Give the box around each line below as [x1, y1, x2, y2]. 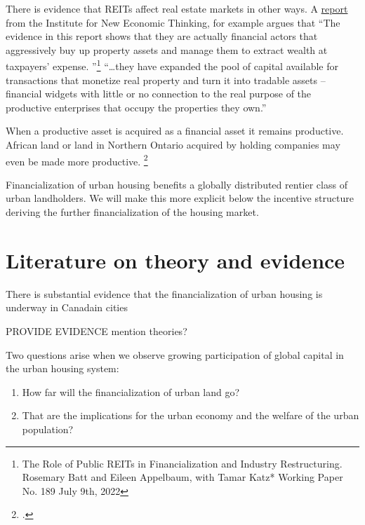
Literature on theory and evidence [6, 245, 345, 274]
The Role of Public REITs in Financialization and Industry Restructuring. [22, 456, 343, 470]
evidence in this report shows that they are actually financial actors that [6, 29, 318, 43]
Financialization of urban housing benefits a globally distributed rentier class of [6, 177, 347, 191]
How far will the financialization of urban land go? [22, 384, 240, 399]
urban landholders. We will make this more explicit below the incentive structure [6, 191, 354, 205]
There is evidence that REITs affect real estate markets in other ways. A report [6, 1, 348, 15]
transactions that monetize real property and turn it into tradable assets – [6, 72, 326, 87]
